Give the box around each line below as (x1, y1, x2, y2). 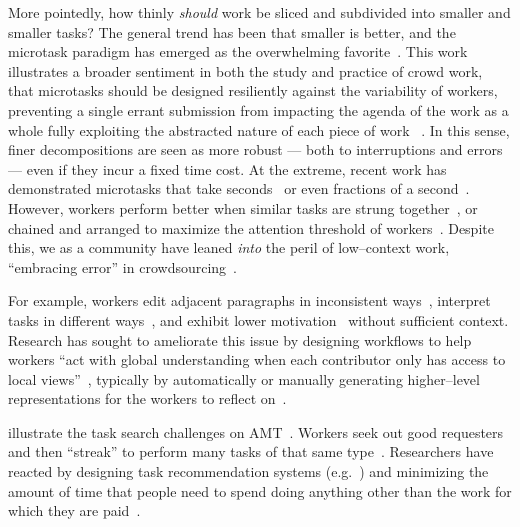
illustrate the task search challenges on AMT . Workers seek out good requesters (8, 421, 504, 442)
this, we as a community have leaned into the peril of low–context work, (8, 237, 450, 258)
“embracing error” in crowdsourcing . (8, 256, 237, 277)
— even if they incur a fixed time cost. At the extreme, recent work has (8, 158, 447, 179)
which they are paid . (8, 500, 141, 521)
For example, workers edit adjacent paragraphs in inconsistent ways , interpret (8, 290, 491, 311)
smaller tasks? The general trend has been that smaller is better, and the (8, 21, 456, 42)
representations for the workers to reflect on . (8, 388, 287, 409)
